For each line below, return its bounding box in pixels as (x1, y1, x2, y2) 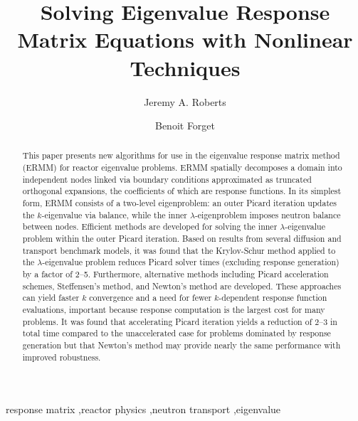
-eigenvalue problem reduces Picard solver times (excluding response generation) (42, 256, 339, 268)
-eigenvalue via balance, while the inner (41, 208, 187, 220)
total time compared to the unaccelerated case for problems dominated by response (22, 327, 331, 339)
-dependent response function (219, 292, 327, 304)
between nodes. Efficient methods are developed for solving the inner (22, 220, 278, 233)
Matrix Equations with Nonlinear (17, 25, 353, 54)
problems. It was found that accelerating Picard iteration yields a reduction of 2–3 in (22, 315, 337, 327)
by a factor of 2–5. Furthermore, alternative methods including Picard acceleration (22, 268, 329, 280)
